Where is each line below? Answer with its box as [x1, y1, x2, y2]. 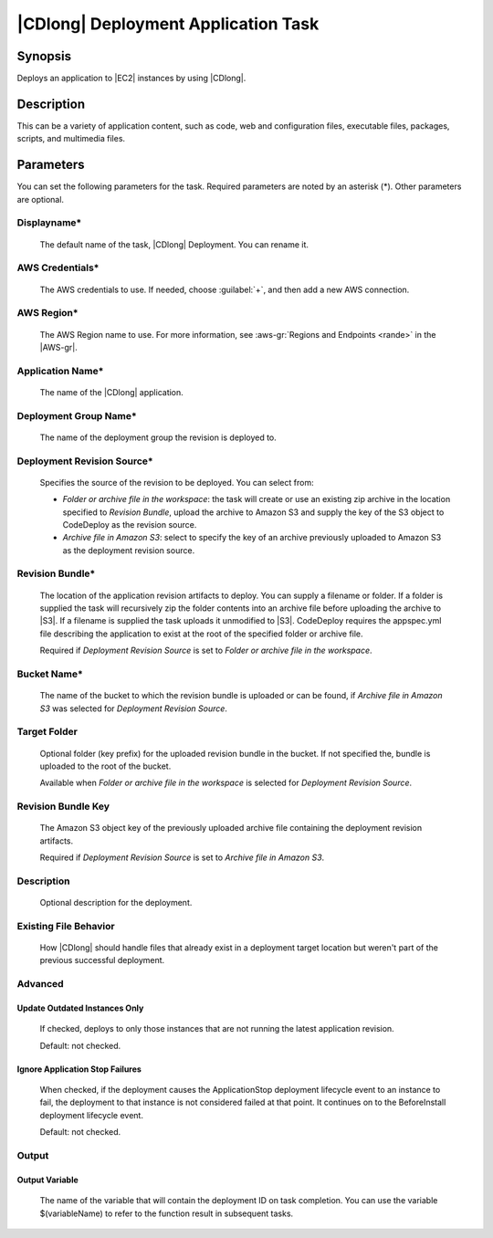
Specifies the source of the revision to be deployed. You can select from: [39, 477, 314, 488]
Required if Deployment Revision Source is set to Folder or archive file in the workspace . [39, 645, 373, 656]
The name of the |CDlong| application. [39, 386, 184, 397]
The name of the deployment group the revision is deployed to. [39, 432, 278, 443]
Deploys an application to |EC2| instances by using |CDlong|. [16, 73, 246, 84]
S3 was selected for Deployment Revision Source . [39, 703, 228, 714]
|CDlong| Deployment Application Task [16, 14, 320, 34]
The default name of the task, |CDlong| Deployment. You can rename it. [39, 238, 309, 250]
